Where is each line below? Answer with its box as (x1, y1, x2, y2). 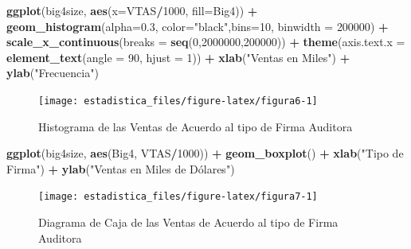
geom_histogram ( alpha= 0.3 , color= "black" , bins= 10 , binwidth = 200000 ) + (6, 18, 389, 34)
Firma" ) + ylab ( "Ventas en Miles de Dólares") (6, 160, 235, 177)
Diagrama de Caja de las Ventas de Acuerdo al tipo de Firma (38, 214, 339, 231)
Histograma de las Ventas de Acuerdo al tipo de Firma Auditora (38, 118, 353, 134)
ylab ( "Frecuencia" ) (6, 64, 99, 81)
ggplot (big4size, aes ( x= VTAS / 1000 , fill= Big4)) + (6, 2, 258, 18)
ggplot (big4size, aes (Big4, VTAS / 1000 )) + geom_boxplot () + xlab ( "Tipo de (6, 145, 404, 161)
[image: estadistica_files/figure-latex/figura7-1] (38, 191, 318, 203)
